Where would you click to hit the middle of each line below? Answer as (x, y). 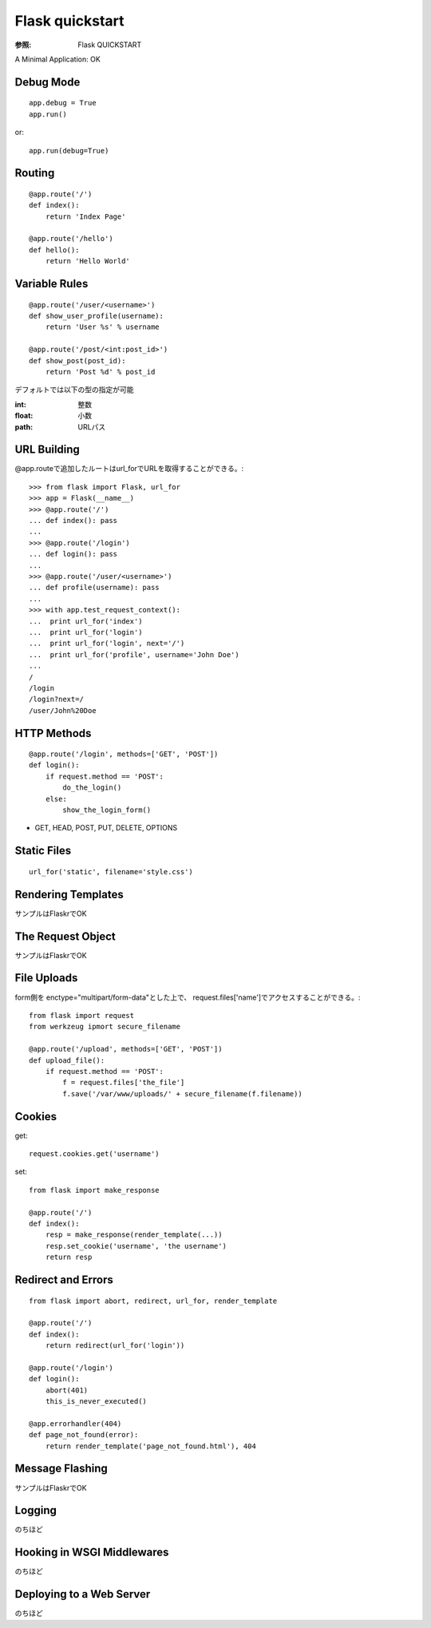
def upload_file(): (67, 1060)
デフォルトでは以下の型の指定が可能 (74, 390)
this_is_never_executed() (96, 1402)
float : (24, 416)
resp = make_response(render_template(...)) (134, 1235)
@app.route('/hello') (71, 239)
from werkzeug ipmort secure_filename (105, 1027)
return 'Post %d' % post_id (100, 372)
